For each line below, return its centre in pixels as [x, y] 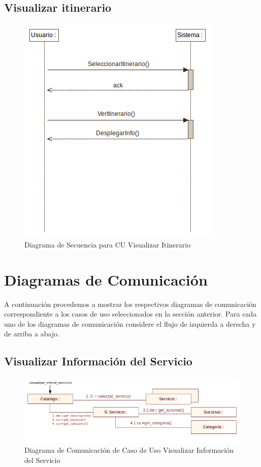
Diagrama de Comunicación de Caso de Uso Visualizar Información [129, 450]
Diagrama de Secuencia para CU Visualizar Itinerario [108, 244]
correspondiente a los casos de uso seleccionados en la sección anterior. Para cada [130, 314]
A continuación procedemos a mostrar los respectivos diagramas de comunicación [130, 304]
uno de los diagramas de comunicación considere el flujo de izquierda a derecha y [130, 323]
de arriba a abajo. [32, 334]
